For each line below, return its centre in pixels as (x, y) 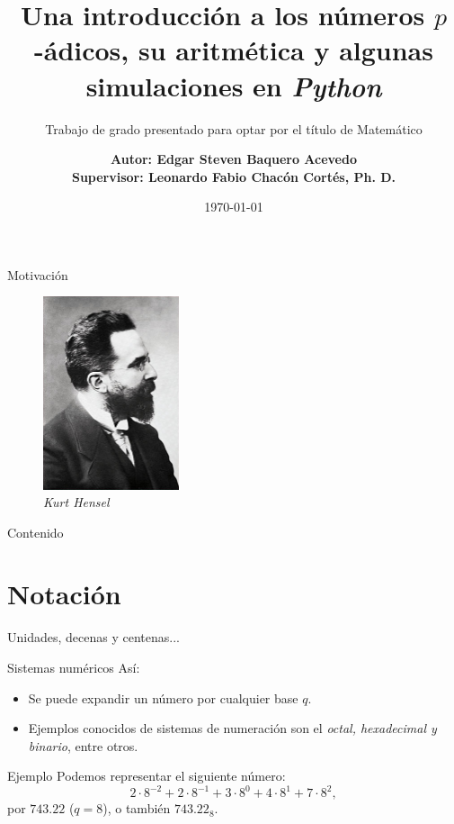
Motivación (38, 274)
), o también (137, 808)
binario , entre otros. (83, 745)
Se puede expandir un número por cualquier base (163, 697)
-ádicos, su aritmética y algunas (234, 50)
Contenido (36, 532)
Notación (64, 594)
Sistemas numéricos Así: (74, 667)
